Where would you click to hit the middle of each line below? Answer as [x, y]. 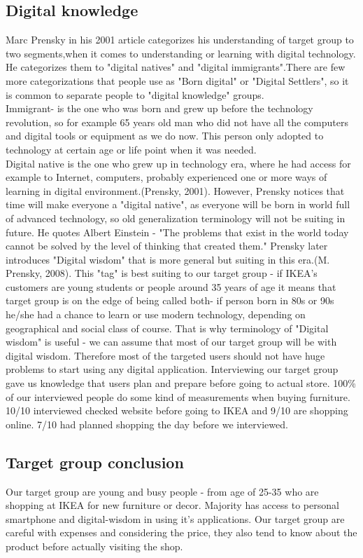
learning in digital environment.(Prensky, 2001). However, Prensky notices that [175, 190]
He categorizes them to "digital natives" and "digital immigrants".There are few [176, 67]
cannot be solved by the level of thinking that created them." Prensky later [167, 246]
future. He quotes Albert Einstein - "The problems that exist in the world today [177, 232]
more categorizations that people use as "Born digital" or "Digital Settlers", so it [177, 80]
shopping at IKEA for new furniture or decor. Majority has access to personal [172, 505]
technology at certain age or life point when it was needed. [131, 149]
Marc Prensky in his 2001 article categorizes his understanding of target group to [180, 40]
